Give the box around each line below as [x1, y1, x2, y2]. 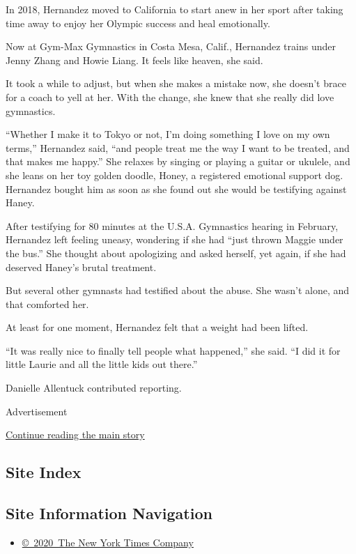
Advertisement [6, 403, 68, 418]
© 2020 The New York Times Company [22, 534, 194, 549]
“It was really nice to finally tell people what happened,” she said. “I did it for [6, 343, 341, 357]
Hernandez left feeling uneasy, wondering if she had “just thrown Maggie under [6, 232, 343, 247]
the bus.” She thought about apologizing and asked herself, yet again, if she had [6, 245, 346, 260]
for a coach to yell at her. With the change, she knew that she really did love [6, 89, 334, 104]
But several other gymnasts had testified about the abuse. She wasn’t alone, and [6, 283, 350, 298]
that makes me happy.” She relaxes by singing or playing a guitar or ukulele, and [6, 154, 350, 169]
